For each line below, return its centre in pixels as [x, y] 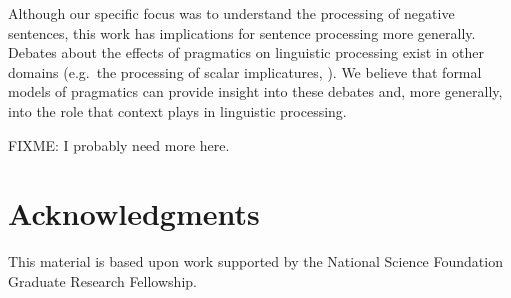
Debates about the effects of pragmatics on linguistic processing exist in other [246, 52]
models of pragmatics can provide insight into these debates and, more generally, [255, 91]
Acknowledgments [134, 213]
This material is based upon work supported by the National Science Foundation [255, 261]
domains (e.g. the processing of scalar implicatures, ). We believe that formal [245, 71]
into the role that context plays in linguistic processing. [177, 110]
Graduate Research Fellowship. [102, 280]
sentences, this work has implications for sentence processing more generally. [242, 32]
